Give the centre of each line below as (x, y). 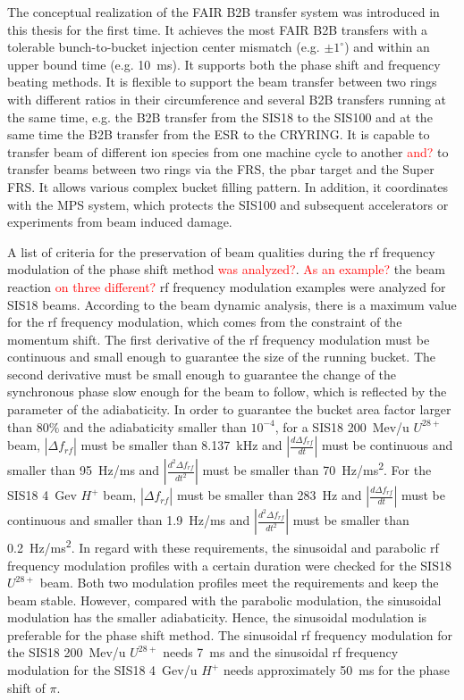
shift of (26, 687)
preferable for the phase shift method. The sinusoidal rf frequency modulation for (230, 634)
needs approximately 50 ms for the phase (336, 670)
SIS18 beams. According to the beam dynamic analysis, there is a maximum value (232, 304)
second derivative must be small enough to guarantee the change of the (202, 374)
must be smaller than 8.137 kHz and (181, 445)
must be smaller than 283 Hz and (269, 495)
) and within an (387, 47)
